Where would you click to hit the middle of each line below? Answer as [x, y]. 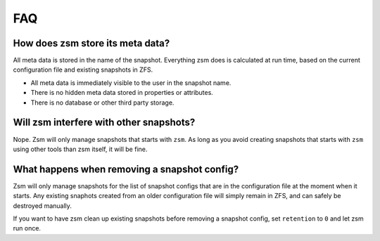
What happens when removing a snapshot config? [126, 169]
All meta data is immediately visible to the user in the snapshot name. [131, 83]
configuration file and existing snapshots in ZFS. [83, 70]
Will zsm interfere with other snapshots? [104, 123]
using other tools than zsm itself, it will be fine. [80, 149]
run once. [27, 228]
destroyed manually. [42, 206]
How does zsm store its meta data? [91, 43]
